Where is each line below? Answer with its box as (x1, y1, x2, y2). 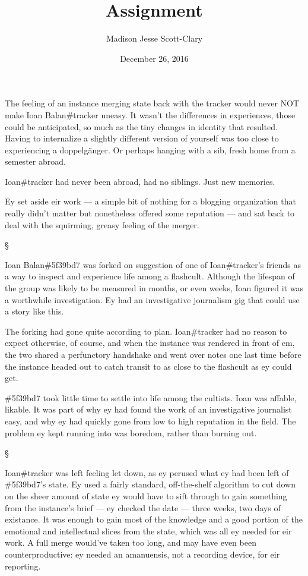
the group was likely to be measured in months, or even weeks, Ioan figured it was (5, 282, 303, 294)
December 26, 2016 (120, 52, 189, 64)
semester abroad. (5, 155, 66, 168)
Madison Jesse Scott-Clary (106, 32, 203, 45)
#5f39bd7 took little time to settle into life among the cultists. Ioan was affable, (5, 391, 297, 404)
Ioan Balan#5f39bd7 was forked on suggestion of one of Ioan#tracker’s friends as (5, 258, 301, 270)
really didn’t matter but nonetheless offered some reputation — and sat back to (5, 207, 295, 219)
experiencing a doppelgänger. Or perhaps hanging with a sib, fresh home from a (5, 143, 296, 156)
